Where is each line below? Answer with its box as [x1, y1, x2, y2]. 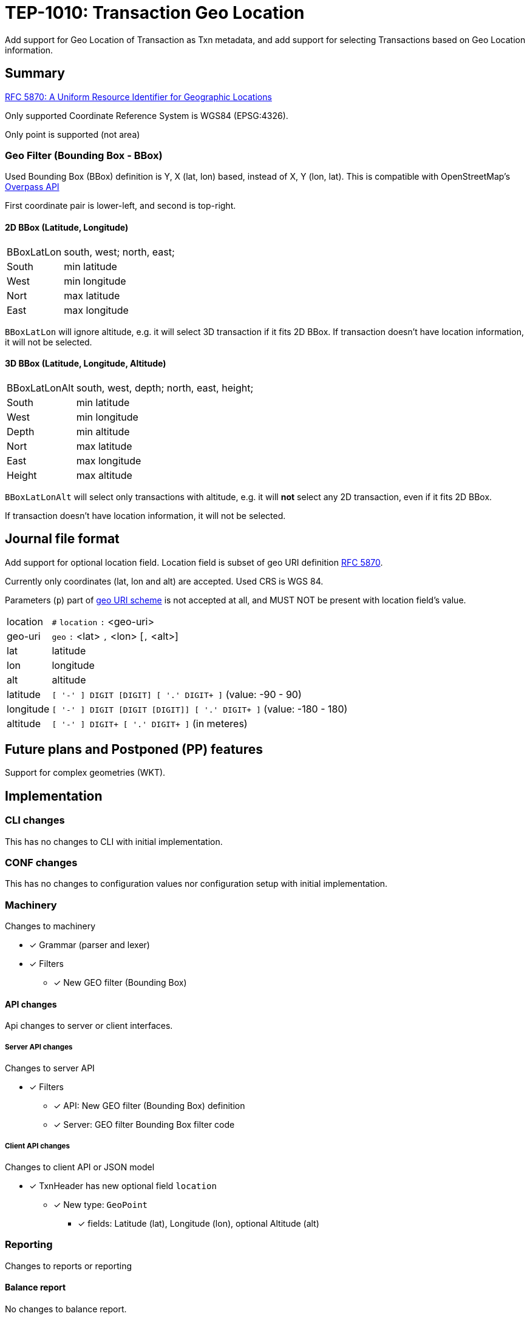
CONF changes [5, 856, 78, 869]
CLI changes [5, 814, 65, 827]
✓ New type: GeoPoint [53, 1199, 148, 1210]
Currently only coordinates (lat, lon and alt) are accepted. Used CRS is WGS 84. [5, 575, 324, 586]
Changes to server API [5, 1063, 95, 1074]
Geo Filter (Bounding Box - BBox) [5, 149, 163, 161]
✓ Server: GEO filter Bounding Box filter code [53, 1119, 235, 1130]
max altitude [76, 469, 132, 481]
